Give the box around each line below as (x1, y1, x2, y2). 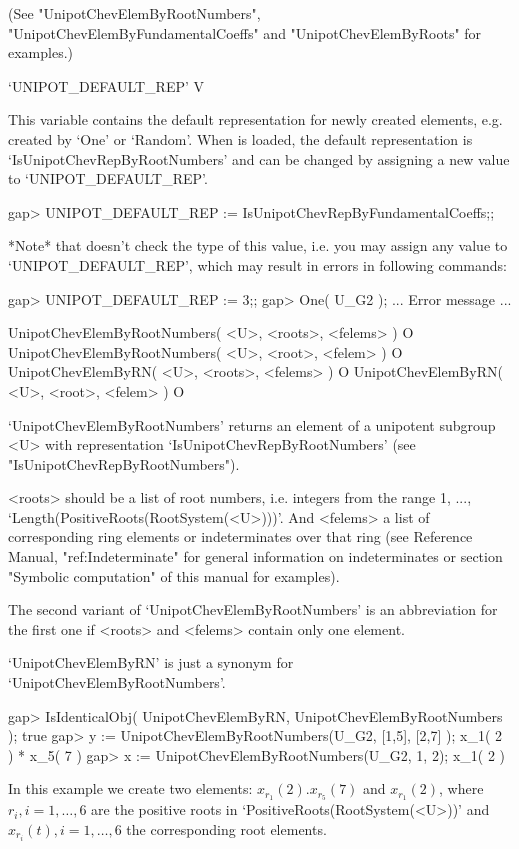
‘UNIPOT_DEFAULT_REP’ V (8, 75, 205, 96)
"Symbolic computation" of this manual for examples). (8, 565, 340, 586)
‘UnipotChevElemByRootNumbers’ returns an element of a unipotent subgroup (8, 414, 496, 435)
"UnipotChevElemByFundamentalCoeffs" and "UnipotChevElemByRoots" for (8, 22, 482, 43)
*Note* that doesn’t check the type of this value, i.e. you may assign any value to (8, 235, 508, 256)
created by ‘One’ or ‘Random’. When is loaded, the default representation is (8, 128, 473, 149)
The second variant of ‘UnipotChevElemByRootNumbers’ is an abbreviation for (8, 599, 498, 620)
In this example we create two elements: (8, 778, 253, 799)
